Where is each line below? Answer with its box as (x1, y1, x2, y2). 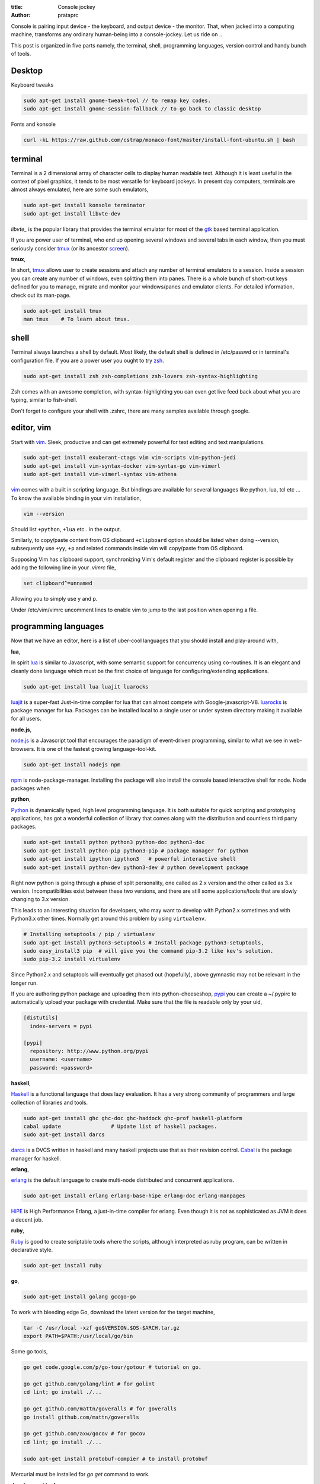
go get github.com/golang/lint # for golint (23, 1381, 155, 1387)
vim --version (23, 510, 65, 517)
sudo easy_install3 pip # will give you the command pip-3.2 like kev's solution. (23, 947, 274, 954)
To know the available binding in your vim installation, (11, 494, 142, 502)
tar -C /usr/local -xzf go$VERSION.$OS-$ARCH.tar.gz (23, 1324, 180, 1331)
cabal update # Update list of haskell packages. (23, 1122, 217, 1130)
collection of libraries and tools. (11, 1099, 88, 1106)
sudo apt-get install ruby (23, 1262, 102, 1269)
